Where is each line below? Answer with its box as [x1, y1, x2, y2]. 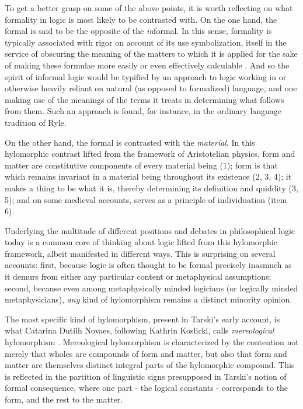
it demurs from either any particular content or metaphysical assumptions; [5, 270, 271, 283]
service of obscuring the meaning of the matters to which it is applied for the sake [5, 47, 298, 60]
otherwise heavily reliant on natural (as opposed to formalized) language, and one [5, 82, 297, 94]
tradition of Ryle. [5, 116, 67, 128]
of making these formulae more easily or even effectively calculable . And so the [5, 59, 290, 71]
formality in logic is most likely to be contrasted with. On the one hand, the [5, 13, 277, 25]
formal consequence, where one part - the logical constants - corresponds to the [5, 381, 288, 394]
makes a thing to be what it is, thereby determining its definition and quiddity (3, [5, 181, 298, 194]
